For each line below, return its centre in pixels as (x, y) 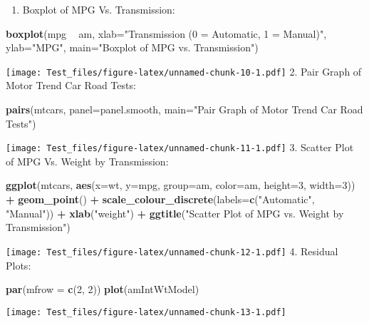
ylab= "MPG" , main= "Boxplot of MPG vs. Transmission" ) (132, 47)
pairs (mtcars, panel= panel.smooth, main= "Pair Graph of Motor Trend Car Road (184, 109)
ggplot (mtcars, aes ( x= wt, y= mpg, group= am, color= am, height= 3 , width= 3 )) (181, 185)
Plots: (19, 265)
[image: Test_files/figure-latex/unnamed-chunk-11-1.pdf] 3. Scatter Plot (180, 147)
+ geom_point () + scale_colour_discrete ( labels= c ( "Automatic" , (160, 199)
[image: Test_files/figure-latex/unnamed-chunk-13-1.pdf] (146, 312)
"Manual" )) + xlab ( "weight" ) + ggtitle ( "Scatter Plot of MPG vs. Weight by (175, 213)
